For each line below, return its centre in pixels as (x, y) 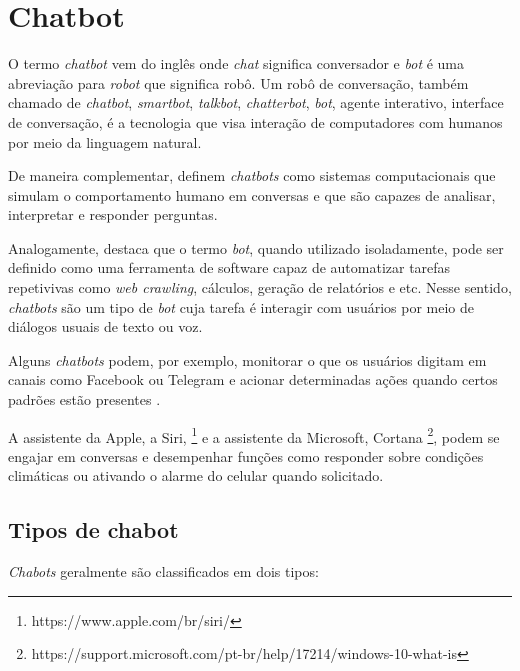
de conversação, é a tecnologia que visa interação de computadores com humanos (255, 121)
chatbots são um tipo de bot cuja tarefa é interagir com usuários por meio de (241, 306)
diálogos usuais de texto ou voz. (105, 326)
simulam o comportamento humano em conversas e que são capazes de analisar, (252, 194)
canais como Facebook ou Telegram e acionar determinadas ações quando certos (253, 379)
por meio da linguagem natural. (105, 141)
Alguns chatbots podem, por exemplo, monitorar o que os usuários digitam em (247, 359)
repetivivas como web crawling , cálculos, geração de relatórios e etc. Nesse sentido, (260, 287)
